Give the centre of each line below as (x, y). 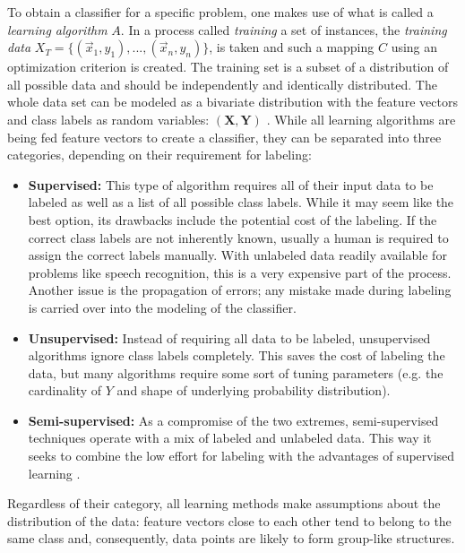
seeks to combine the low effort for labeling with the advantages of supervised (241, 456)
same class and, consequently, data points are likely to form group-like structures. (231, 538)
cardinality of (65, 390)
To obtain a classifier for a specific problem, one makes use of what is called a (220, 12)
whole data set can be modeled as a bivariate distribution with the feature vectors (232, 102)
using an (414, 47)
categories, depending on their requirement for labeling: (159, 155)
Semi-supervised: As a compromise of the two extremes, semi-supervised (233, 420)
